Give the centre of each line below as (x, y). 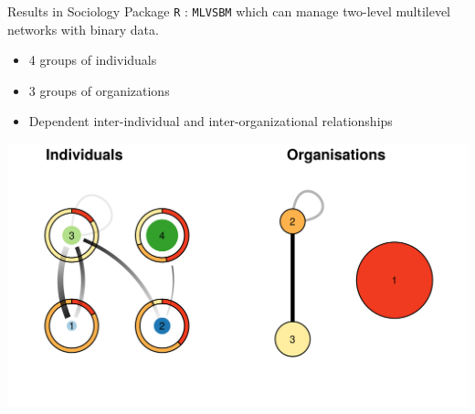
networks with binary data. (83, 29)
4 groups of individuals (93, 60)
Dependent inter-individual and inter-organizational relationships (211, 121)
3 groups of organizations (99, 90)
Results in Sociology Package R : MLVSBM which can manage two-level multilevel (229, 11)
